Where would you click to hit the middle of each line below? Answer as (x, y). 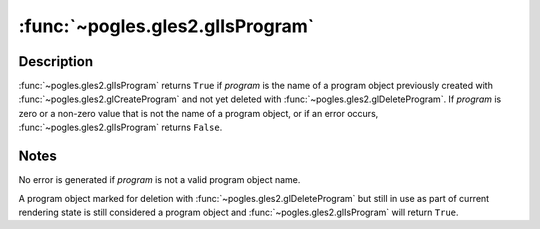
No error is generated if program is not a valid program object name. (159, 180)
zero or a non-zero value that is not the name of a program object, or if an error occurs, (198, 113)
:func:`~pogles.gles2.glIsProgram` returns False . (120, 127)
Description (56, 61)
